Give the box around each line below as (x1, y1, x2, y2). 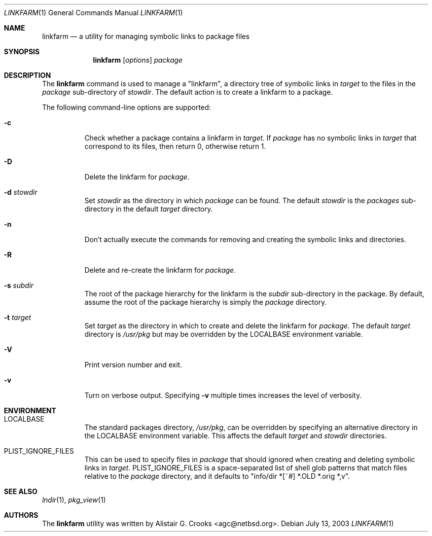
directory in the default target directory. (84, 205, 213, 213)
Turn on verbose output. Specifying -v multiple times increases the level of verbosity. (84, 391, 362, 399)
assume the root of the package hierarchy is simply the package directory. (84, 298, 327, 306)
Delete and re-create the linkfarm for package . (84, 266, 236, 274)
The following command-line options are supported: (42, 103, 211, 111)
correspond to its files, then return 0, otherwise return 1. (84, 142, 266, 150)
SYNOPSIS (4, 47, 40, 56)
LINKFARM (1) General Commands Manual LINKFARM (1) (4, 8, 183, 17)
